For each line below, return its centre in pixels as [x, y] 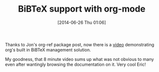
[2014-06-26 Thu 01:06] [82, 22]
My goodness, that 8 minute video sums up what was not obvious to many [79, 59]
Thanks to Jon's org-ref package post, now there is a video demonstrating [80, 44]
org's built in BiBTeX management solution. [48, 50]
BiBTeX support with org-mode [82, 9]
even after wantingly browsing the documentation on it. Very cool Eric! [75, 64]
